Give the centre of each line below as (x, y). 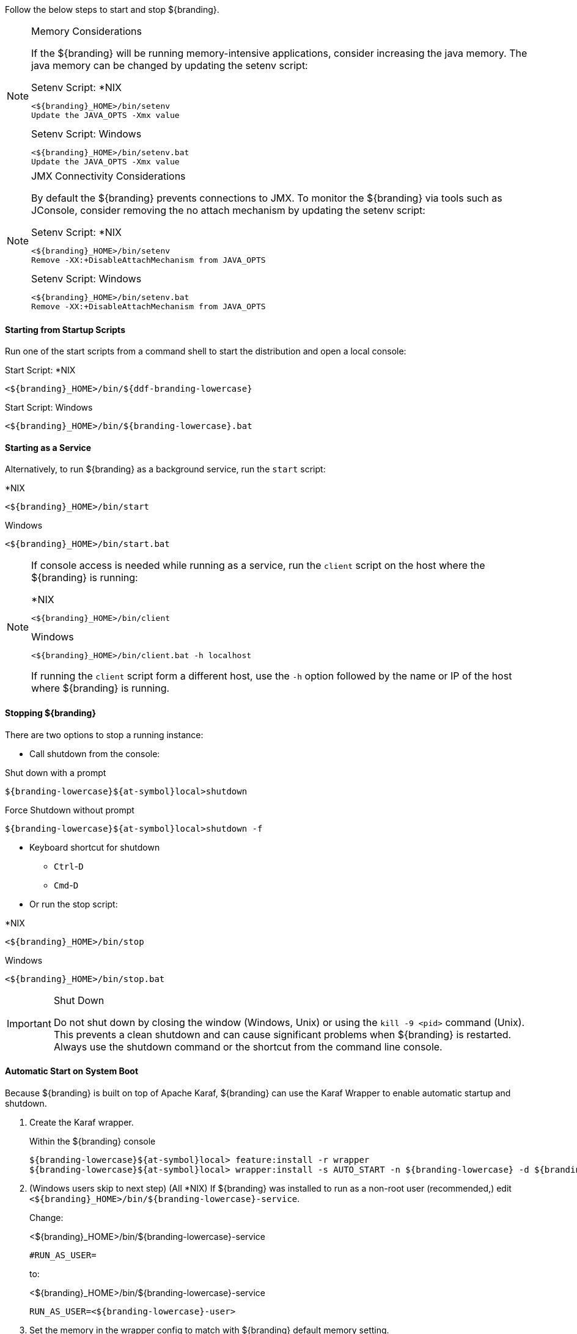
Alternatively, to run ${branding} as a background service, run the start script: (165, 469)
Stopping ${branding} (50, 713)
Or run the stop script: (74, 904)
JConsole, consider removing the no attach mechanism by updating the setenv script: (228, 210)
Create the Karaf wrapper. (82, 1122)
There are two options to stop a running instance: (104, 735)
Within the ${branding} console (93, 1141)
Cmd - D (66, 885)
